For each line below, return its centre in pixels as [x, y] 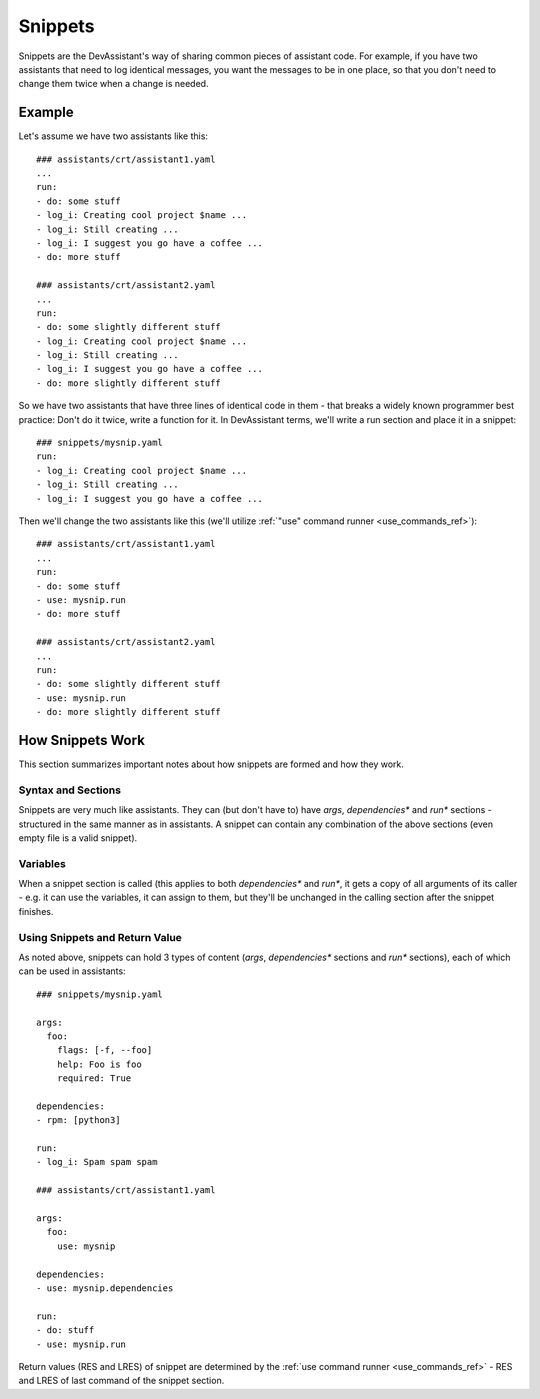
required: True [94, 1078]
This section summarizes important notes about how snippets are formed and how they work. [211, 764]
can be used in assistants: [72, 971]
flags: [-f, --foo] [104, 1050]
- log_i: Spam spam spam [97, 1162]
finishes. [36, 911]
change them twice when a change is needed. [113, 84]
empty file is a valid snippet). [78, 837]
